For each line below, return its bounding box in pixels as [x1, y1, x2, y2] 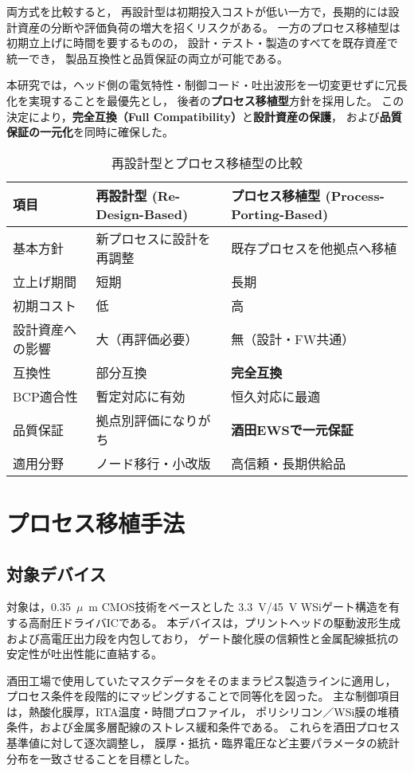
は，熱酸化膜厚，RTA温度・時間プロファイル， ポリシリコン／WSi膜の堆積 [6, 703, 400, 719]
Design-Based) [96, 204, 189, 223]
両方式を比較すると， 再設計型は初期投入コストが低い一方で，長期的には [6, 3, 389, 19]
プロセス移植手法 [6, 506, 186, 539]
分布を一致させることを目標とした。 [6, 750, 196, 766]
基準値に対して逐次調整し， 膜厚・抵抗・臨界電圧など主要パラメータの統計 [6, 735, 400, 751]
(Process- [325, 186, 385, 205]
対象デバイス [6, 561, 107, 586]
